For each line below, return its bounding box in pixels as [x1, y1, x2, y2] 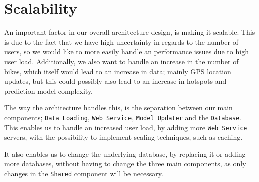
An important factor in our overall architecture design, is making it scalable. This [4, 27, 255, 37]
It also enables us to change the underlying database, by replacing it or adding [4, 148, 246, 159]
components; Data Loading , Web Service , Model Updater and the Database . [4, 112, 242, 122]
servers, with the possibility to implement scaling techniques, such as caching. [4, 132, 243, 142]
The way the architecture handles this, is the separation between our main [4, 102, 233, 113]
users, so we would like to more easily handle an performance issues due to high [4, 46, 249, 57]
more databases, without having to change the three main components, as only [4, 158, 246, 169]
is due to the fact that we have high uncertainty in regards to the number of [4, 36, 238, 47]
